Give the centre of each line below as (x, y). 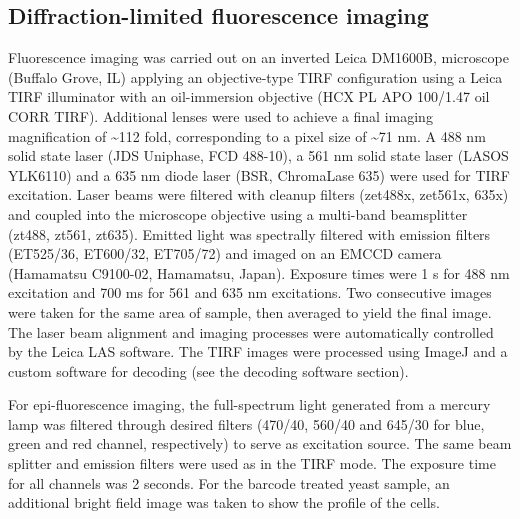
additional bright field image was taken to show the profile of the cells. (224, 502)
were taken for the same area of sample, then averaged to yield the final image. (250, 311)
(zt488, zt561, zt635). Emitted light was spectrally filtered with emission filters (249, 233)
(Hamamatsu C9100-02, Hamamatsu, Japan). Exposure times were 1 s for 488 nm (259, 272)
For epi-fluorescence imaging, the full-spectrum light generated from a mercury (249, 404)
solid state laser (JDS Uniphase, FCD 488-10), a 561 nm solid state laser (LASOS (258, 155)
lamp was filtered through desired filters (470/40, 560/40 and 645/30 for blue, (246, 423)
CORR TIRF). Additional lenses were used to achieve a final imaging (220, 115)
